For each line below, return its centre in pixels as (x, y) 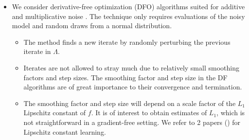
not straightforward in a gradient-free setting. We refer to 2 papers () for (132, 122)
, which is (231, 113)
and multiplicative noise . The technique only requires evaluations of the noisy (128, 16)
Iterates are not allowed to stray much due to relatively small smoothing (131, 67)
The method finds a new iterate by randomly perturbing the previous (127, 42)
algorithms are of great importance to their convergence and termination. (133, 87)
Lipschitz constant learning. (65, 131)
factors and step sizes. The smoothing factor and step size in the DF (125, 77)
